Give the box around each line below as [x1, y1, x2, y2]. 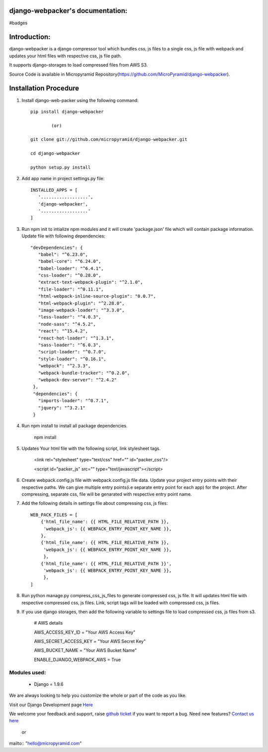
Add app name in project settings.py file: [21, 176, 105, 182]
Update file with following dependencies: [21, 233, 106, 239]
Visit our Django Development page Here [9, 702, 93, 708]
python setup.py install [30, 165, 91, 170]
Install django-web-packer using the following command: [21, 97, 139, 103]
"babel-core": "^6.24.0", [38, 259, 101, 264]
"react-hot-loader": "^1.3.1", [38, 335, 114, 341]
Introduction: [9, 33, 51, 41]
